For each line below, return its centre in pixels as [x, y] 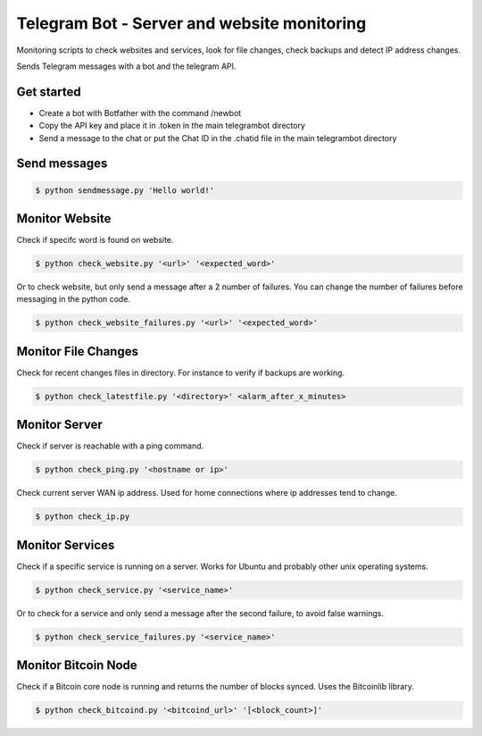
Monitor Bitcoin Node [77, 665]
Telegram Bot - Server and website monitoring [191, 23]
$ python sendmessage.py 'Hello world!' [125, 190]
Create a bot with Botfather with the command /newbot [140, 113]
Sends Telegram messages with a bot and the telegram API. [126, 66]
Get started [49, 92]
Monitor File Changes [77, 351]
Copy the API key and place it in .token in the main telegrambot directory [172, 126]
